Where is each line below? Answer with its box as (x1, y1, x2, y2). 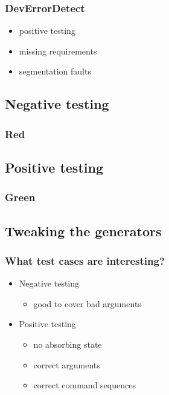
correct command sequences (33, 379, 136, 391)
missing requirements (19, 44, 97, 57)
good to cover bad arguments (33, 297, 141, 310)
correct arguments (33, 358, 100, 371)
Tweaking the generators (5, 221, 162, 240)
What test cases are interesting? (5, 253, 165, 268)
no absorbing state (33, 338, 102, 351)
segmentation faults (19, 65, 91, 78)
